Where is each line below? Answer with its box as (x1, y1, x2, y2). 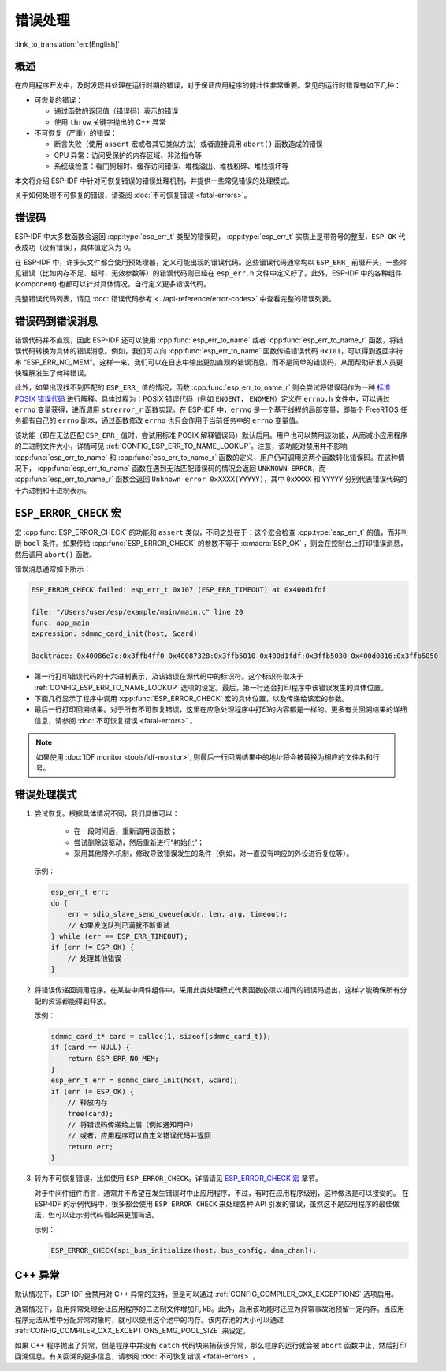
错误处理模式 (14, 787, 77, 801)
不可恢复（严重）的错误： (34, 129, 117, 138)
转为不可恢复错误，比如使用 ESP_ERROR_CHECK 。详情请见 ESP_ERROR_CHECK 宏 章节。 (34, 1174, 323, 1183)
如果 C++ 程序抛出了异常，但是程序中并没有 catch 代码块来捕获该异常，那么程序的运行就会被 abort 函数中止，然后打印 (14, 1340, 407, 1350)
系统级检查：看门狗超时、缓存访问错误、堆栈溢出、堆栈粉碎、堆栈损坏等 (54, 162, 289, 171)
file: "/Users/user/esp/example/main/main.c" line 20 (31, 607, 243, 616)
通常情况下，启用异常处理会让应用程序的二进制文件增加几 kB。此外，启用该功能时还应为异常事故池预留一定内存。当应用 (14, 1304, 405, 1313)
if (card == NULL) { (50, 1043, 130, 1052)
